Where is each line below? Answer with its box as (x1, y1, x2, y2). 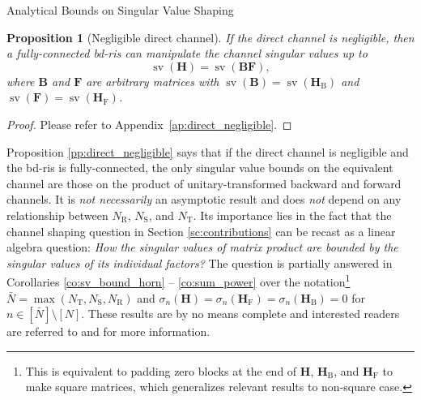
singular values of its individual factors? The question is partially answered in (6, 254, 393, 271)
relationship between (6, 206, 108, 223)
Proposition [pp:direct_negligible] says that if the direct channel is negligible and (6, 143, 409, 160)
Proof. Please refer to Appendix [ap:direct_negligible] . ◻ (6, 115, 292, 132)
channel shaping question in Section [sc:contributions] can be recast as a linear (6, 222, 396, 239)
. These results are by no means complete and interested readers (81, 305, 400, 322)
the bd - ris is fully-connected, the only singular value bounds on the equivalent (6, 159, 393, 176)
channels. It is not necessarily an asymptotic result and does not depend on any (6, 191, 402, 208)
